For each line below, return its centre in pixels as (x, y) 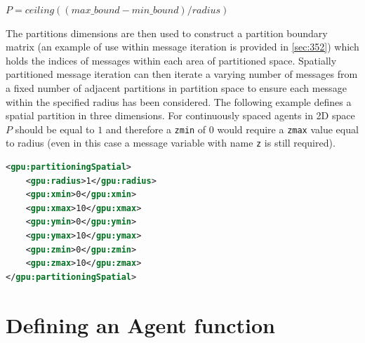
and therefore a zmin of (156, 129)
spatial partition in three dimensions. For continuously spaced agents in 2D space (180, 115)
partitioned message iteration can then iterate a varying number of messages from (182, 74)
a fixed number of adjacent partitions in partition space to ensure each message (176, 87)
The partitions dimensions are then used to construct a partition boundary (167, 33)
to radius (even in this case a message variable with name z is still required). (171, 143)
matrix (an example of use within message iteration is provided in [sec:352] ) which (182, 47)
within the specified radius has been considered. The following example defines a (179, 101)
